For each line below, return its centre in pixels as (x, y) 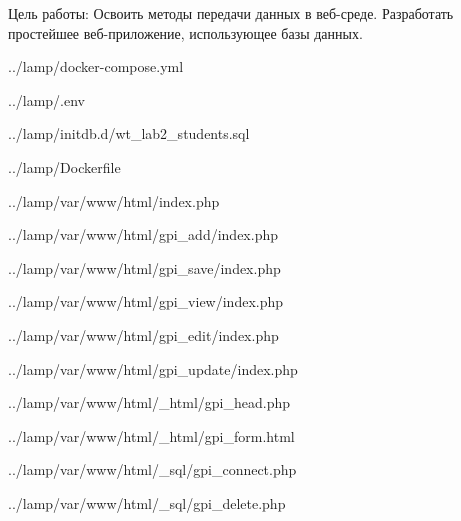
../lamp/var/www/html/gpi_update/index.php (153, 368)
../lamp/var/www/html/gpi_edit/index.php (143, 334)
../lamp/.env (47, 99)
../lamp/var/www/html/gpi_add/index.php (143, 234)
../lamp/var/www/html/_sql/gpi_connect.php (152, 469)
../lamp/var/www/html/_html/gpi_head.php (149, 402)
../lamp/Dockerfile (64, 166)
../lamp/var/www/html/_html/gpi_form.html (151, 435)
